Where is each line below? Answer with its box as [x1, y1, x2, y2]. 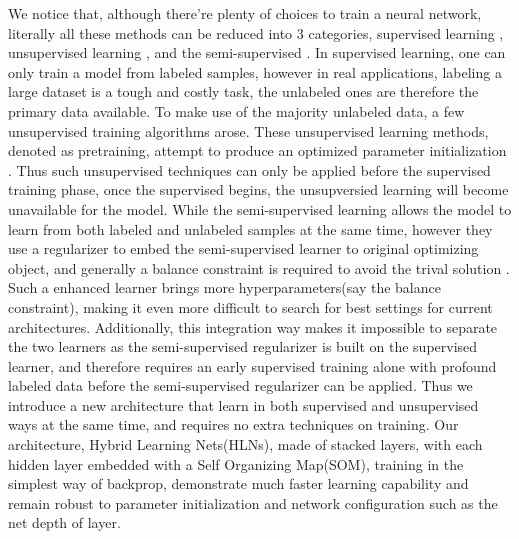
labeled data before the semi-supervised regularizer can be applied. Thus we [8, 375, 473, 396]
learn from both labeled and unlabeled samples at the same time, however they [8, 218, 493, 239]
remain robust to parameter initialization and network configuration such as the [8, 492, 498, 513]
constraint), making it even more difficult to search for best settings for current [8, 296, 493, 317]
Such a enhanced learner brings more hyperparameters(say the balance [8, 277, 441, 298]
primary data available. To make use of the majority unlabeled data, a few [8, 100, 465, 121]
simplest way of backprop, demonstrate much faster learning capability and [8, 473, 469, 494]
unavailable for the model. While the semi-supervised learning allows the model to [8, 198, 512, 219]
